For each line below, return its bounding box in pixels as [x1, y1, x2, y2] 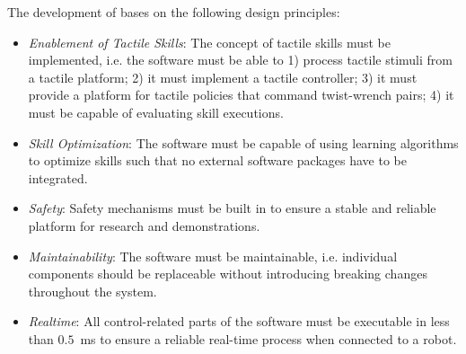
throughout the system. [28, 281, 157, 300]
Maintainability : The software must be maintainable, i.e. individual [28, 246, 398, 265]
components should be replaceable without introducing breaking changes [28, 264, 427, 283]
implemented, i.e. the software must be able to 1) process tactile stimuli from [28, 50, 453, 69]
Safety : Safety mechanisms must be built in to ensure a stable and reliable [28, 199, 436, 217]
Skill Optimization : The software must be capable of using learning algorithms [28, 133, 459, 152]
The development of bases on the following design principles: [7, 3, 340, 21]
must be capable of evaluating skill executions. [28, 102, 284, 121]
